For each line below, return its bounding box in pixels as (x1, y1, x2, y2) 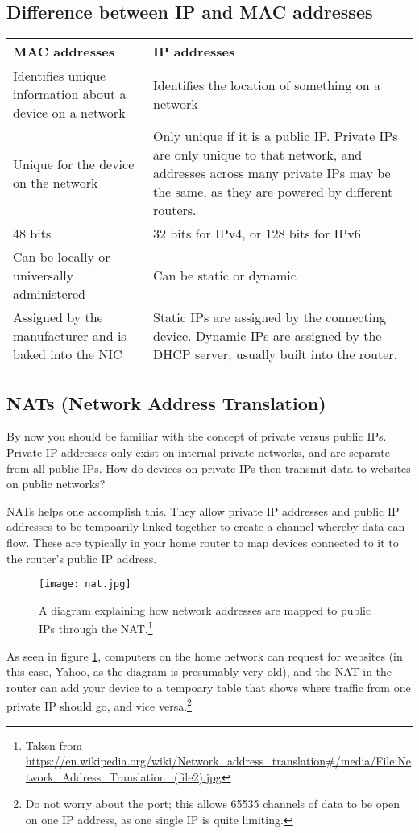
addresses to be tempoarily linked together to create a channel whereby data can (6, 518, 405, 535)
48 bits (13, 224, 52, 243)
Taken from (25, 736, 82, 753)
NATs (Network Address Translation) (6, 390, 326, 415)
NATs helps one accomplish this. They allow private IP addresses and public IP (6, 502, 400, 519)
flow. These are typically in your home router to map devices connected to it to (6, 533, 399, 550)
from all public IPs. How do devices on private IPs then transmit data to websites (6, 459, 411, 476)
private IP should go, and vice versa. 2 (6, 695, 192, 715)
